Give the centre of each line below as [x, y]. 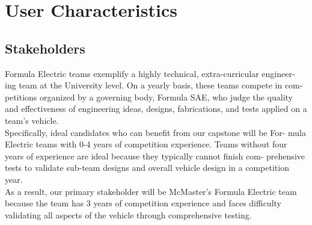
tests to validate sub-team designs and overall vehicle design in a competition [147, 168]
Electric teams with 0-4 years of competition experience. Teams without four [146, 144]
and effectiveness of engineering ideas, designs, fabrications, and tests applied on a [156, 109]
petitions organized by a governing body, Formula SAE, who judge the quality [149, 97]
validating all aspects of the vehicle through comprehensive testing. [128, 214]
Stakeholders [45, 48]
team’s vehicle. [32, 120]
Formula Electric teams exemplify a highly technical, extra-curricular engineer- [150, 73]
